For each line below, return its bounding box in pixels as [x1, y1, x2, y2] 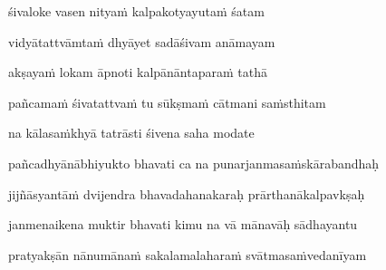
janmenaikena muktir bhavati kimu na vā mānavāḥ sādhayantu [8, 215, 358, 234]
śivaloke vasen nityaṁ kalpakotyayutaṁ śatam [8, 2, 265, 20]
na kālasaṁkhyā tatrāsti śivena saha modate [8, 123, 255, 142]
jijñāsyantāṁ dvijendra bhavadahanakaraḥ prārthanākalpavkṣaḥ [8, 184, 365, 203]
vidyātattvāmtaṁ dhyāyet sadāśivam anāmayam [8, 32, 275, 51]
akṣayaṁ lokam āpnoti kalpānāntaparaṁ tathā [8, 63, 267, 82]
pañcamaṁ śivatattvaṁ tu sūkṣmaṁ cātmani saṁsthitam [8, 92, 326, 111]
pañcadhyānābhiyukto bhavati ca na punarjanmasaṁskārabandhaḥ [8, 153, 380, 172]
